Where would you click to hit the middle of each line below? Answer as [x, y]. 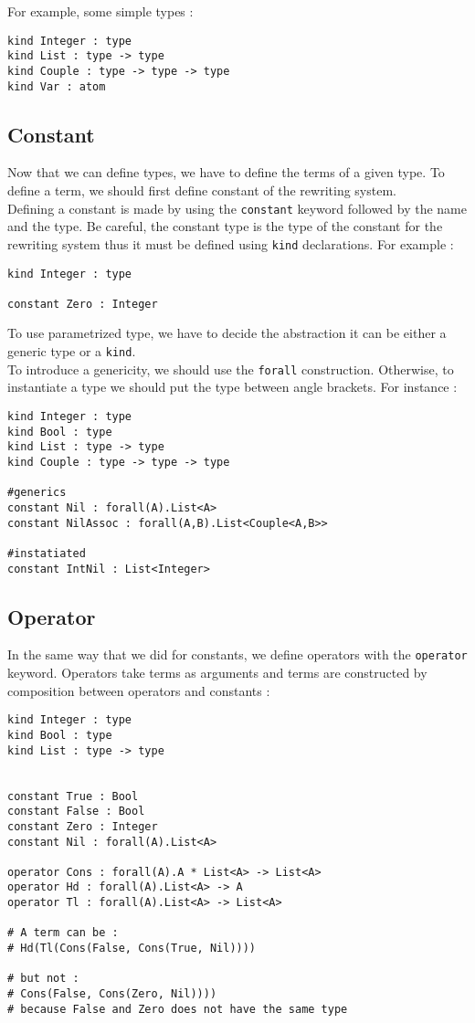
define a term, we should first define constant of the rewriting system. [202, 190]
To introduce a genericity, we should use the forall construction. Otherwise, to [231, 369]
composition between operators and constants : [139, 690]
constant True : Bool [73, 796]
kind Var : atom [57, 86]
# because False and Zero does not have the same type [178, 1009]
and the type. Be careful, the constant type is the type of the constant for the [225, 226]
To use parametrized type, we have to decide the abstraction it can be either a [227, 333]
